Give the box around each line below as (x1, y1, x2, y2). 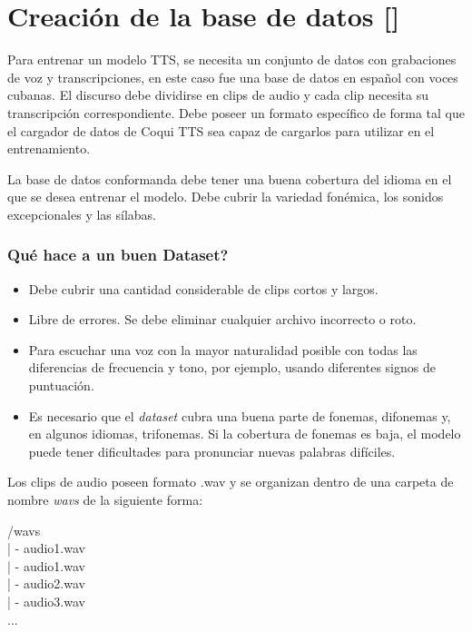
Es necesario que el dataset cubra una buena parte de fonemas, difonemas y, (28, 406, 451, 425)
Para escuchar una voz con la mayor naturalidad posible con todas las (28, 340, 418, 359)
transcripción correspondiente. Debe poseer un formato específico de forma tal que (7, 103, 465, 122)
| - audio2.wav (7, 574, 85, 593)
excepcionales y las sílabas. (7, 204, 157, 223)
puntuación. (28, 376, 94, 395)
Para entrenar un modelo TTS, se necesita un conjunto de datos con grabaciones (7, 50, 457, 69)
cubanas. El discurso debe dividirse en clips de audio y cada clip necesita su (7, 85, 428, 104)
